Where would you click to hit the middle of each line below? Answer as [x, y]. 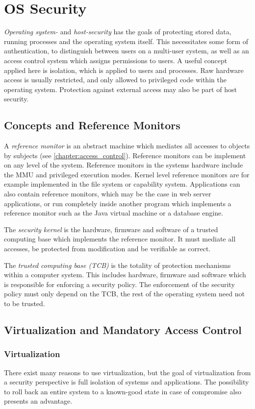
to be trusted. [25, 303]
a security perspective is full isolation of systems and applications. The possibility [127, 382]
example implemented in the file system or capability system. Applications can [122, 184]
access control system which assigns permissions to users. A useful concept [116, 60]
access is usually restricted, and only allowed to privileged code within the [115, 80]
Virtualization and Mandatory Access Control [123, 329]
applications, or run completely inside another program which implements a [118, 203]
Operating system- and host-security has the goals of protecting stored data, [118, 32]
